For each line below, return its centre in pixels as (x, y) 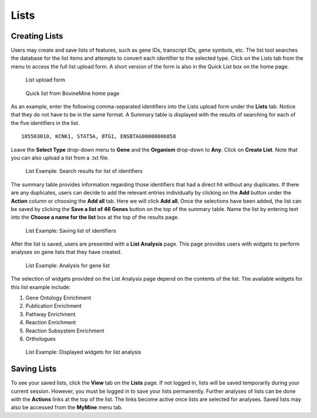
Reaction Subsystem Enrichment (65, 331)
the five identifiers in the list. (45, 123)
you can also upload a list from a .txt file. (60, 158)
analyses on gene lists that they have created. (66, 252)
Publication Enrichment (54, 306)
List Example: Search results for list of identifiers (84, 171)
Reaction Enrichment (51, 322)
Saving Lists (34, 369)
